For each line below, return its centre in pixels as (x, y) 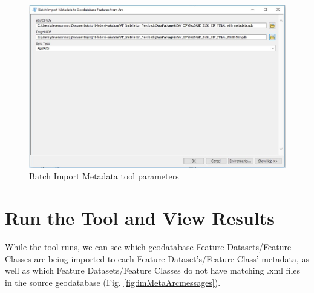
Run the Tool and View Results (140, 218)
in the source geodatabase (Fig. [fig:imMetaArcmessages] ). (113, 282)
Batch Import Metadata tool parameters (104, 176)
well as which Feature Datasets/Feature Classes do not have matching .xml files (153, 270)
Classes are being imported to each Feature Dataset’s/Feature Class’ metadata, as (157, 258)
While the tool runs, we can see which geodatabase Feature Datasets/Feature (148, 247)
